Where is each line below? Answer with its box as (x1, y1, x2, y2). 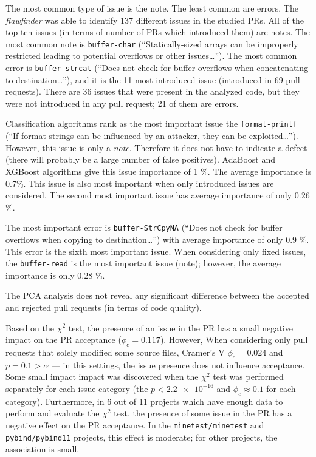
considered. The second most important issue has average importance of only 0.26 (5, 189, 310, 201)
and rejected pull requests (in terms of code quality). (5, 300, 202, 313)
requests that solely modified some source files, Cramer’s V (5, 345, 225, 358)
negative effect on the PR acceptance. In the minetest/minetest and (5, 418, 264, 431)
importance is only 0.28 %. (5, 268, 105, 281)
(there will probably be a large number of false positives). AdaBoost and (5, 153, 276, 166)
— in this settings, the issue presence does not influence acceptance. (51, 358, 305, 371)
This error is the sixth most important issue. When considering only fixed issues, (5, 245, 306, 257)
